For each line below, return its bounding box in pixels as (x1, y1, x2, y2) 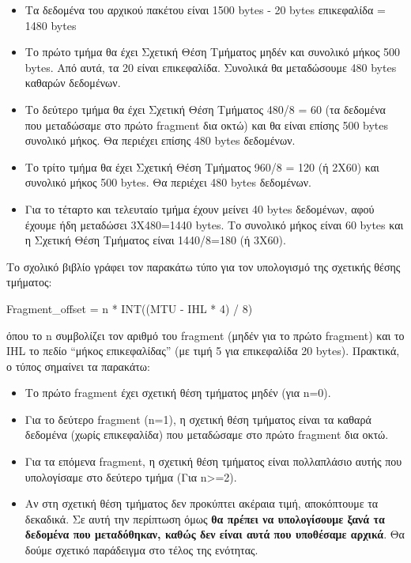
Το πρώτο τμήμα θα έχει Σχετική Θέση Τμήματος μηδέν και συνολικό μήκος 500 (25, 43, 401, 60)
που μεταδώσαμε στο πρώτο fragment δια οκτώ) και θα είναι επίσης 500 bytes (25, 116, 388, 133)
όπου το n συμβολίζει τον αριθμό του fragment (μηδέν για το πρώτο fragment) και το (6, 327, 405, 343)
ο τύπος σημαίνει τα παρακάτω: (6, 357, 150, 374)
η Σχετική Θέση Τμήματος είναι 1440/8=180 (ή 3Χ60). (25, 232, 286, 248)
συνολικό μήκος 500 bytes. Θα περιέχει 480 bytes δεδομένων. (25, 174, 311, 191)
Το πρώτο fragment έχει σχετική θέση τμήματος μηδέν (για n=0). (25, 384, 331, 401)
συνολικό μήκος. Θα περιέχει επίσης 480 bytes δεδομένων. (25, 132, 296, 149)
